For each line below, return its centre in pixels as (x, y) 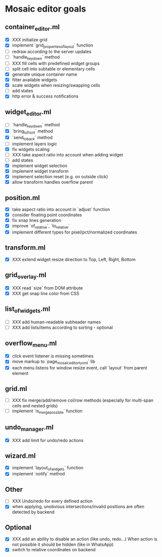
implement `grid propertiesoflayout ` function (52, 46)
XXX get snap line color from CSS (46, 294)
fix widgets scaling (31, 149)
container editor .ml (32, 27)
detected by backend (33, 512)
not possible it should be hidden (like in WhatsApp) (63, 544)
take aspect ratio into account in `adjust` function (61, 209)
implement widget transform (40, 171)
